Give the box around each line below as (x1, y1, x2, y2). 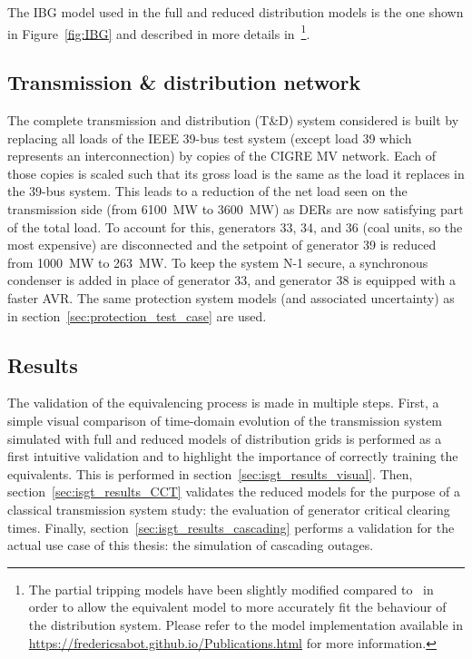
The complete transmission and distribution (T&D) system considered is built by (7, 111, 459, 130)
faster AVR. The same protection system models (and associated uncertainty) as (7, 288, 455, 307)
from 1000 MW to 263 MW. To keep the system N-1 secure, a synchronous (7, 252, 428, 271)
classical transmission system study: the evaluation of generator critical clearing (7, 499, 450, 518)
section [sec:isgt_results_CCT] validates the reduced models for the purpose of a (7, 482, 460, 501)
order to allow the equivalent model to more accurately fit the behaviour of (28, 597, 447, 616)
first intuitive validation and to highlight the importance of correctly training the (7, 447, 458, 466)
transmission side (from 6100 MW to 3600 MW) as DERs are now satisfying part (7, 200, 464, 219)
